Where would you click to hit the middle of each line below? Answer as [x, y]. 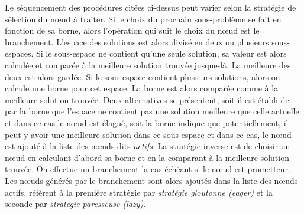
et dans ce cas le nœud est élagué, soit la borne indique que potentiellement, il [147, 122]
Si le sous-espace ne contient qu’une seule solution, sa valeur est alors [161, 53]
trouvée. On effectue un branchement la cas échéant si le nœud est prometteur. [148, 169]
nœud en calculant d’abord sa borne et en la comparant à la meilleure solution [147, 157]
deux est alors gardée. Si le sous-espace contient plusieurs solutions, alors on [143, 76]
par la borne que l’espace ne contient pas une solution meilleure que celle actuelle [152, 111]
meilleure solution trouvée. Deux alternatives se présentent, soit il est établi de [147, 99]
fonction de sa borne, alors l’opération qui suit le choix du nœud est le [132, 30]
